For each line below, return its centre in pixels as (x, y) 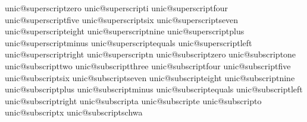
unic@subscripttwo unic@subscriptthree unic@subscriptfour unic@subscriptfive (148, 65)
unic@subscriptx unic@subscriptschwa (74, 112)
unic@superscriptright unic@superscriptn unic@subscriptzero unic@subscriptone (151, 54)
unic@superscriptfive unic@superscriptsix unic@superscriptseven (122, 19)
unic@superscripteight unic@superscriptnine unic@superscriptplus (125, 31)
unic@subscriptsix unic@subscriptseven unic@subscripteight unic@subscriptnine (150, 77)
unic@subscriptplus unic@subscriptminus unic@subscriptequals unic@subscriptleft (154, 89)
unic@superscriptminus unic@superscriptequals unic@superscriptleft (129, 42)
